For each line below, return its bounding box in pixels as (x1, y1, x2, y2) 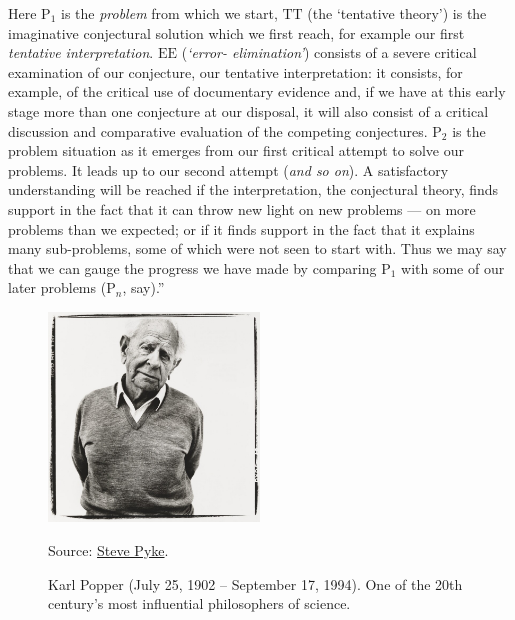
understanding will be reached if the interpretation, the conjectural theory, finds (8, 179, 499, 200)
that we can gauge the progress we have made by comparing (8, 257, 377, 278)
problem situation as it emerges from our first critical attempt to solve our (8, 140, 465, 161)
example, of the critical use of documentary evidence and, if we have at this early (8, 81, 506, 102)
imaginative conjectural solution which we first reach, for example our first (8, 22, 465, 43)
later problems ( (8, 277, 107, 298)
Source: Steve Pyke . (48, 539, 169, 560)
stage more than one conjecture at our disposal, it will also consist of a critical (8, 100, 489, 121)
